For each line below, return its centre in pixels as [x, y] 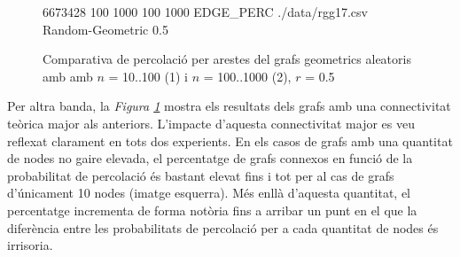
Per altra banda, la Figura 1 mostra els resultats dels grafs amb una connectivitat [229, 106]
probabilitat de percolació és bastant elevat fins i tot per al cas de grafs [201, 175]
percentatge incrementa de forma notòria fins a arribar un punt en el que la [212, 210]
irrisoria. [30, 245]
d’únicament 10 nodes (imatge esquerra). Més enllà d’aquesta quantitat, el [209, 193]
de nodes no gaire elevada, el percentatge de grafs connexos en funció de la [210, 158]
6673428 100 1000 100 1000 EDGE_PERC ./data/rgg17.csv [205, 12]
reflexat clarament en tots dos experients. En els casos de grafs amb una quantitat [230, 140]
